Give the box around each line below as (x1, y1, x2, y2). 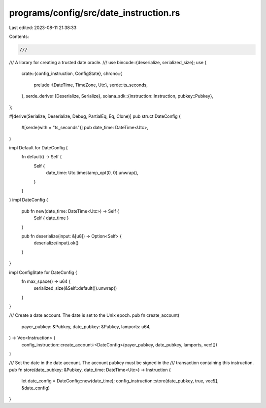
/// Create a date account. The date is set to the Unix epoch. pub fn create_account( (9, 312, 180, 318)
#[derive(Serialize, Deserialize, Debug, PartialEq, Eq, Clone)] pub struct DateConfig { (9, 113, 181, 119)
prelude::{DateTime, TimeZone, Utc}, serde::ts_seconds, (33, 82, 148, 88)
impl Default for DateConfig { (9, 145, 68, 151)
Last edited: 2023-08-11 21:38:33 (9, 25, 77, 31)
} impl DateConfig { (9, 197, 48, 203)
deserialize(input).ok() (33, 240, 79, 246)
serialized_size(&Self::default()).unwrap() (33, 285, 117, 291)
